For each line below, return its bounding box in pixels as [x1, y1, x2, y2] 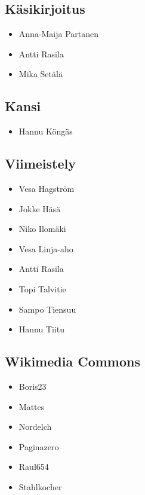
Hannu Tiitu [18, 323, 65, 335]
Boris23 [18, 380, 47, 392]
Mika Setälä [18, 68, 63, 80]
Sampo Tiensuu [18, 302, 76, 315]
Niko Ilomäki [18, 222, 66, 235]
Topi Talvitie [18, 282, 66, 295]
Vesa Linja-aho [18, 242, 73, 255]
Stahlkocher [18, 480, 62, 493]
